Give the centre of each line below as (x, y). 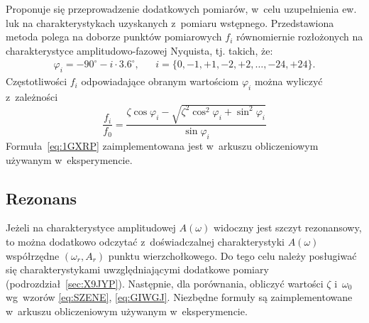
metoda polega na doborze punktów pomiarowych (114, 37)
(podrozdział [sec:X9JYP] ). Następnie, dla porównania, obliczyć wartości (165, 283)
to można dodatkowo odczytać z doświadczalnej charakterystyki (145, 241)
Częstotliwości (37, 81)
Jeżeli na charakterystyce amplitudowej (91, 228)
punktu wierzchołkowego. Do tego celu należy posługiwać (232, 255)
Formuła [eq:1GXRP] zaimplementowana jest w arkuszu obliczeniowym (162, 145)
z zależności (32, 97)
